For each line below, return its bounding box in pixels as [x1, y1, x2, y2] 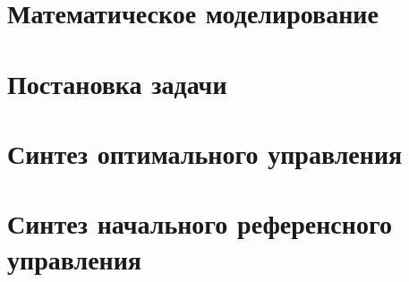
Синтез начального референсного [7, 205, 392, 242]
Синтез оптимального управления [7, 134, 403, 171]
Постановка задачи [7, 64, 227, 101]
